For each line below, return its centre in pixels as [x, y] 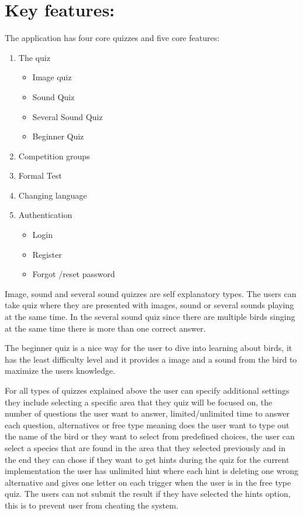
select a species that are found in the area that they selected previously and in [145, 447]
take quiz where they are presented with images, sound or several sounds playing [149, 305]
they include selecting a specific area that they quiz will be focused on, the [139, 402]
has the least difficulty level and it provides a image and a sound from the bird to [151, 359]
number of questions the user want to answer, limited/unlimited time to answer [147, 413]
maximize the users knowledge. [60, 371]
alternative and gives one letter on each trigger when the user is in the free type [148, 482]
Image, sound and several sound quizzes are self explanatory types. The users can [151, 293]
